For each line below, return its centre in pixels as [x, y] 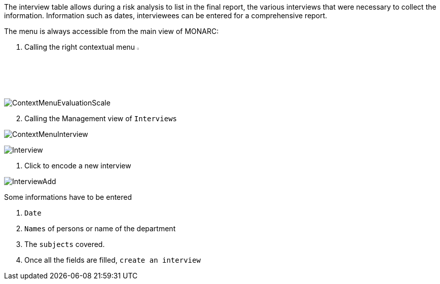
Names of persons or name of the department [100, 229]
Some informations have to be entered [68, 197]
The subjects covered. [65, 244]
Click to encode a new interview [78, 166]
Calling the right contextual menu [80, 47]
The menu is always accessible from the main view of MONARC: [112, 31]
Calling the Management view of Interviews [101, 119]
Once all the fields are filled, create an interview [113, 260]
